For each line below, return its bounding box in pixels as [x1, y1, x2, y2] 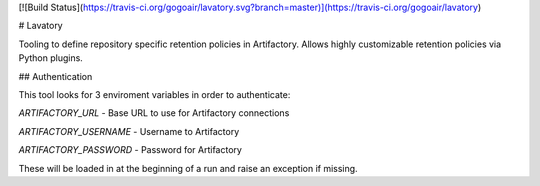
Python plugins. [18, 52, 84, 64]
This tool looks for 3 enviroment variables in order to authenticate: [18, 88, 291, 100]
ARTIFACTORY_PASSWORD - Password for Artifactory [18, 144, 242, 156]
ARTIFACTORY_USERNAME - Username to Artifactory [18, 125, 240, 137]
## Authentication [18, 70, 93, 82]
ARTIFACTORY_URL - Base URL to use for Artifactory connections [18, 107, 290, 119]
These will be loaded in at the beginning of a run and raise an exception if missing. [18, 162, 359, 174]
